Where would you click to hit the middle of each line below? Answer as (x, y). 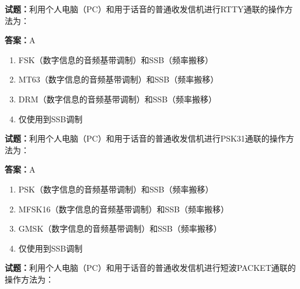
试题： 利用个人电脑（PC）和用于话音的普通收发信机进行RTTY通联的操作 (145, 9)
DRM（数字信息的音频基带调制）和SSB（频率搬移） (118, 99)
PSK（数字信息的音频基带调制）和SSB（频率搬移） (116, 189)
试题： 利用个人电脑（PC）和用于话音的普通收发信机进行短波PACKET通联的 (150, 268)
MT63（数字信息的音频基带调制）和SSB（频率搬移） (118, 79)
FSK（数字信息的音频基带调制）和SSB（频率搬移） (116, 59)
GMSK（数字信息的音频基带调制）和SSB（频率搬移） (120, 228)
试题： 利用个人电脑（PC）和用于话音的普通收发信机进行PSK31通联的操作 (145, 138)
